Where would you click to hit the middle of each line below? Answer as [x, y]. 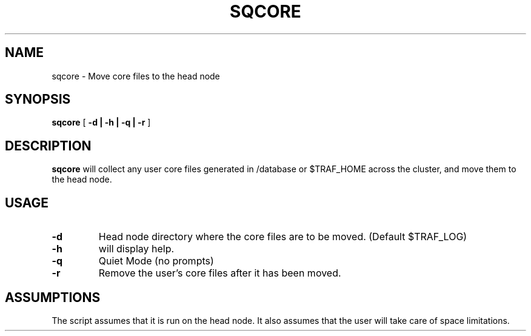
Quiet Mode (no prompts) [156, 261]
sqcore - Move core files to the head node [136, 76]
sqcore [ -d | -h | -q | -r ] [101, 123]
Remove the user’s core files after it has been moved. [220, 273]
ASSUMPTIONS [53, 297]
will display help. [136, 249]
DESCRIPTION [48, 146]
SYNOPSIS [38, 99]
